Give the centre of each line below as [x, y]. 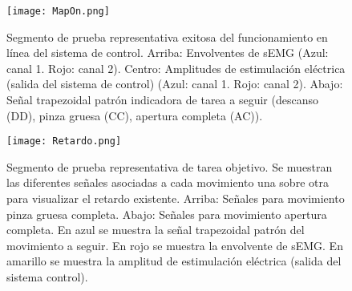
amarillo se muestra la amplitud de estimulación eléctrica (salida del [174, 261]
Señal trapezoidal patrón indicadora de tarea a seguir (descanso [162, 100]
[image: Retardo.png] [64, 141]
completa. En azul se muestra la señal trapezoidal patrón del [156, 230]
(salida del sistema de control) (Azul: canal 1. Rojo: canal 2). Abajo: [175, 84]
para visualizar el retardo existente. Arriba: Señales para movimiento [176, 198]
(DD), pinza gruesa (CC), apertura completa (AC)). [135, 115]
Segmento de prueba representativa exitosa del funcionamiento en [167, 36]
